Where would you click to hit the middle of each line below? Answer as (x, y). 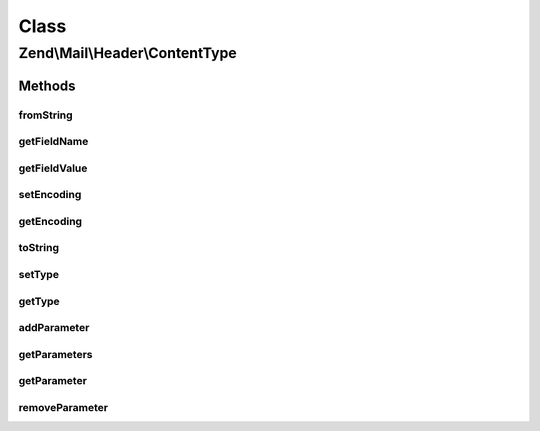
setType (39, 274)
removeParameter (63, 407)
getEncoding (50, 221)
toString (39, 248)
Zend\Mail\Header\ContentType (127, 53)
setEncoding (50, 195)
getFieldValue (53, 168)
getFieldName (53, 142)
